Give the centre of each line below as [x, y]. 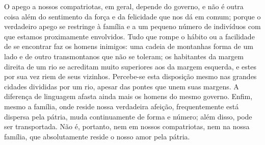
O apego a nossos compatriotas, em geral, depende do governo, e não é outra [124, 6]
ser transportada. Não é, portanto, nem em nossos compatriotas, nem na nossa [127, 126]
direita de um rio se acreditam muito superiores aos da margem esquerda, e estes [130, 66]
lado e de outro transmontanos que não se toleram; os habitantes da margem [124, 56]
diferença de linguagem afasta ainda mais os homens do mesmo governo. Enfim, [128, 96]
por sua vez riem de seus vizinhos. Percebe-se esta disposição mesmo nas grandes [130, 76]
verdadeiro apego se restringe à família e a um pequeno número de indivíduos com [132, 26]
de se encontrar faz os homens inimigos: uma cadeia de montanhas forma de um [129, 46]
